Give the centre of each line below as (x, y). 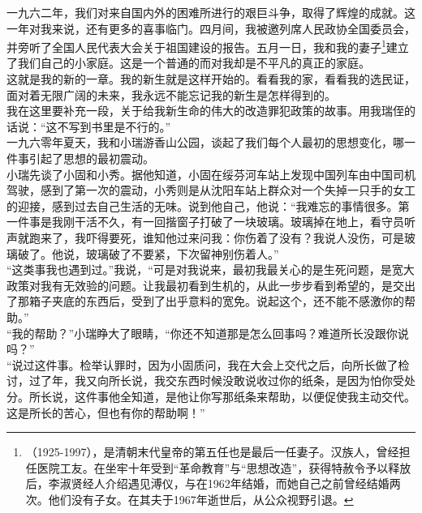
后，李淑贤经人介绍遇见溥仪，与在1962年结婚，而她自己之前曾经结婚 (207, 483)
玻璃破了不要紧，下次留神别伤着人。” (182, 253)
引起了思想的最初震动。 (91, 158)
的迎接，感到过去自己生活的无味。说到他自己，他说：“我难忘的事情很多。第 (208, 205)
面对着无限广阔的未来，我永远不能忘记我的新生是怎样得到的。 (171, 94)
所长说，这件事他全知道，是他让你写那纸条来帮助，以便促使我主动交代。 (222, 396)
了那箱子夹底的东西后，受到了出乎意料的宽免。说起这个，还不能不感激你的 (205, 301)
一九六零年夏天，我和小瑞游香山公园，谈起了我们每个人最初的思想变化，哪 (205, 142)
